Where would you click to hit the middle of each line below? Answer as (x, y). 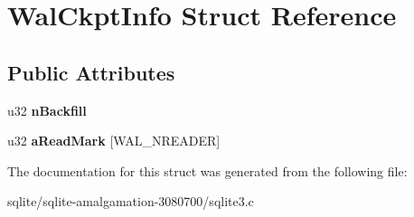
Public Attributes (91, 72)
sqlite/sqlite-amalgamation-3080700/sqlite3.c (131, 201)
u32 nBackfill (47, 110)
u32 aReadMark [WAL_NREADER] (114, 141)
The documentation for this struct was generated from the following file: (207, 170)
